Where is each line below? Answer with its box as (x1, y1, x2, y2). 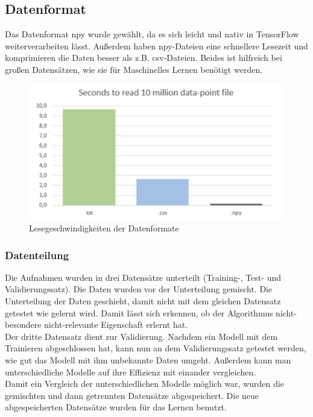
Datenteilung (5, 247, 69, 262)
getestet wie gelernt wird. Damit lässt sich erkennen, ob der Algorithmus (5, 306, 273, 319)
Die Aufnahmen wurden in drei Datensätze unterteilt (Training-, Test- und (5, 271, 282, 283)
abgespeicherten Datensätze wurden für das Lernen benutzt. (5, 401, 227, 413)
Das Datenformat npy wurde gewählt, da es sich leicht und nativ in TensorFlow (5, 28, 299, 40)
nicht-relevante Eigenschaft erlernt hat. (44, 318, 188, 331)
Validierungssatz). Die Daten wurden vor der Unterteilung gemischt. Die (5, 283, 273, 295)
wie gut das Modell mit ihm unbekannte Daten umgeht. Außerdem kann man (5, 353, 291, 366)
